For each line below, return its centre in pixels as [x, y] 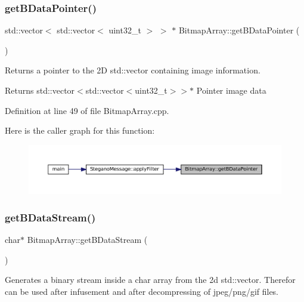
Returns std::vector [40, 90]
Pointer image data [231, 90]
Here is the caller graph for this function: [80, 130]
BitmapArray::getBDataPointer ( [239, 30]
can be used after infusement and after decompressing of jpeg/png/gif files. [142, 291]
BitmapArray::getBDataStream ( [87, 239]
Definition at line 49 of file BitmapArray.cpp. [87, 110]
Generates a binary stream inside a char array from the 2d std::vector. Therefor [150, 280]
